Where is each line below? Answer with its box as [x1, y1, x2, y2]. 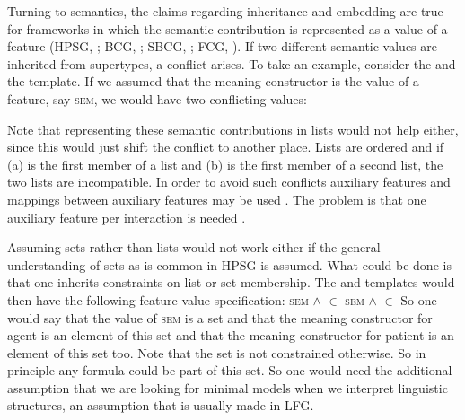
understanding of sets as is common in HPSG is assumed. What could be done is [7, 255, 452, 274]
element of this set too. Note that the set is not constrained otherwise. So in [7, 343, 426, 362]
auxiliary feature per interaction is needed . [7, 207, 246, 226]
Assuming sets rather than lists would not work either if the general [7, 238, 381, 257]
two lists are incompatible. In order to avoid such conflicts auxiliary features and [7, 172, 451, 191]
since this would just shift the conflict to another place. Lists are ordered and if [7, 137, 444, 156]
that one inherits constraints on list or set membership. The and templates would [7, 273, 455, 292]
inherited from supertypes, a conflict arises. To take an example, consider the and [7, 54, 456, 73]
